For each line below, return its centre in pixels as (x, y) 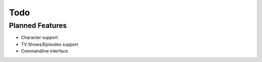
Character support (40, 37)
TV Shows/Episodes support (50, 44)
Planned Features (38, 25)
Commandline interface (44, 51)
